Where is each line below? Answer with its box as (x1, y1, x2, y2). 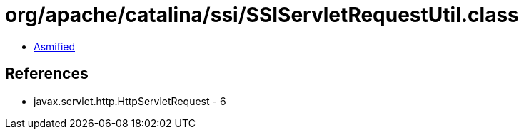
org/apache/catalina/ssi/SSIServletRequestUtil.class (5, 3, 519, 27)
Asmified (34, 40, 76, 53)
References (5, 65, 89, 83)
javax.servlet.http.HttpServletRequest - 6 (34, 94, 226, 107)
